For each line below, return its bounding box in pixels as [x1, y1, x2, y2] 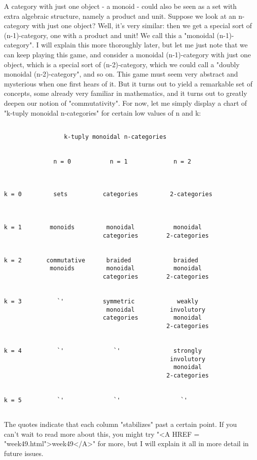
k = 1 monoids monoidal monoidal [4, 224, 202, 231]
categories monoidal [103, 314, 202, 322]
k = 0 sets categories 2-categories [4, 191, 213, 198]
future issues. [4, 448, 43, 458]
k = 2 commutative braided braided [4, 256, 198, 264]
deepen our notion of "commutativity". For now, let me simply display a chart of [4, 97, 247, 108]
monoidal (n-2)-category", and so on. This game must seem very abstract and [4, 69, 238, 79]
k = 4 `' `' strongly [4, 347, 202, 354]
